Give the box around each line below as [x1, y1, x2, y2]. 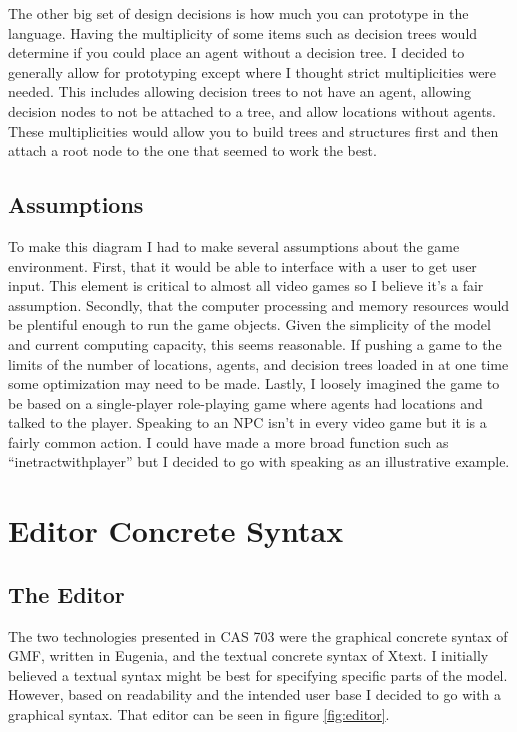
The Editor [8, 578, 125, 609]
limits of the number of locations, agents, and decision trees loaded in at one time [8, 353, 509, 374]
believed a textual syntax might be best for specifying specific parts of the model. [8, 664, 508, 685]
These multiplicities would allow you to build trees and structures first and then [8, 120, 499, 141]
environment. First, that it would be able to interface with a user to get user [8, 255, 477, 276]
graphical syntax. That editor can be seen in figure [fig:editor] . [8, 704, 390, 725]
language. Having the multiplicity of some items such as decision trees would [8, 22, 478, 43]
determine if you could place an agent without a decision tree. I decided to [8, 42, 465, 63]
